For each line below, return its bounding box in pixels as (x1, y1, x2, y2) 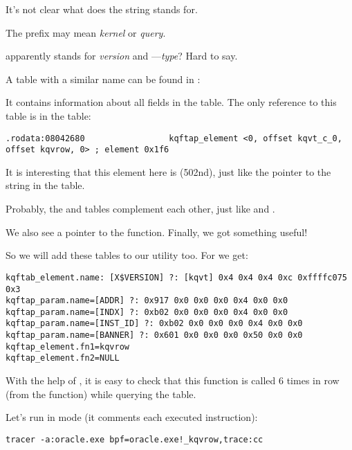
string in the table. (6, 178, 85, 192)
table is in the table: (6, 108, 91, 123)
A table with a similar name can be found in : (6, 71, 201, 86)
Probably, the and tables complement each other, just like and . (6, 201, 275, 216)
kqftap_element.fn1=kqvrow (6, 341, 129, 352)
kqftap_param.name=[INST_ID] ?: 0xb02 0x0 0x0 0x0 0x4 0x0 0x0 (6, 318, 303, 329)
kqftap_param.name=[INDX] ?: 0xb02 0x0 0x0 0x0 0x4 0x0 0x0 (6, 307, 288, 317)
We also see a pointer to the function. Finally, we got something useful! (6, 224, 308, 239)
